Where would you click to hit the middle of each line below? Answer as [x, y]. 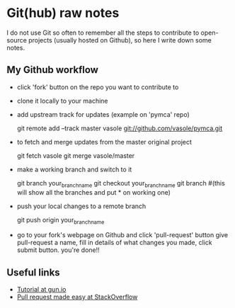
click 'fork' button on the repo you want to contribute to [98, 87]
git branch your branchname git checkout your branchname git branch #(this [121, 184]
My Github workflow [52, 70]
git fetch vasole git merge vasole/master [76, 155]
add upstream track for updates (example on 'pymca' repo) [103, 114]
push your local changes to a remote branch [81, 206]
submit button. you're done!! [58, 250]
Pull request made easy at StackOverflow [77, 297]
